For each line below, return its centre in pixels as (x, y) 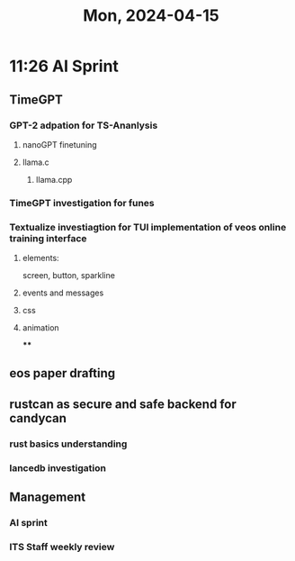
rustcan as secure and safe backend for (123, 404)
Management (48, 498)
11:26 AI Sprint (64, 66)
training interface (48, 238)
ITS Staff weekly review (62, 547)
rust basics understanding (68, 444)
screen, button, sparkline (68, 276)
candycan (38, 418)
